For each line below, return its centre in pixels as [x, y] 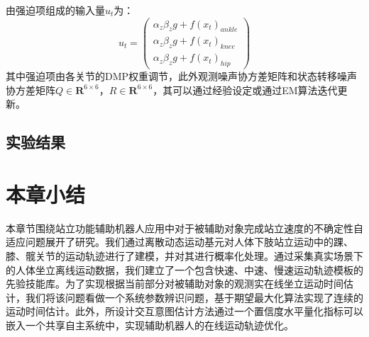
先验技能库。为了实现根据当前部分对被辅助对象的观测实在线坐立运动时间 [175, 284]
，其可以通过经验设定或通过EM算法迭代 [245, 90]
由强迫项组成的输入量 [55, 10]
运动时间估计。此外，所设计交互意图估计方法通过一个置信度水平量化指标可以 [184, 311]
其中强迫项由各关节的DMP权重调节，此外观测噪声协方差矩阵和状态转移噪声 [182, 76]
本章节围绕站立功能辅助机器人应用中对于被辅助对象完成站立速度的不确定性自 [184, 228]
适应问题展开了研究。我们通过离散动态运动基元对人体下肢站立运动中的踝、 [180, 242]
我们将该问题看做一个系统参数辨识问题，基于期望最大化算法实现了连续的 [194, 297]
